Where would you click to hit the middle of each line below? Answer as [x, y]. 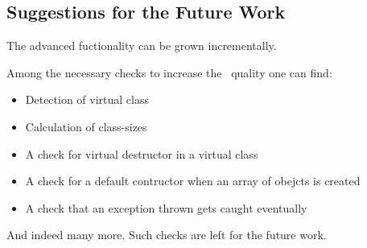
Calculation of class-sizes [86, 126]
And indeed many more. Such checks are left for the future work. [167, 235]
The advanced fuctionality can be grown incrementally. [142, 45]
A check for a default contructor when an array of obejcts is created [193, 181]
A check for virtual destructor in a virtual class [142, 153]
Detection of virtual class [87, 99]
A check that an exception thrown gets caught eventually [166, 207]
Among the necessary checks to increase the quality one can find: [169, 72]
